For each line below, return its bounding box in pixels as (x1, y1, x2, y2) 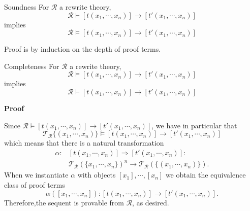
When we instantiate (4, 169, 69, 180)
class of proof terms (4, 179, 65, 190)
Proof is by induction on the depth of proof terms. (4, 44, 161, 54)
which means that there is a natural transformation (4, 137, 164, 148)
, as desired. (132, 197, 169, 207)
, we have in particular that (151, 120, 237, 130)
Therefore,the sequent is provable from (4, 197, 124, 207)
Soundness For (4, 2, 49, 12)
